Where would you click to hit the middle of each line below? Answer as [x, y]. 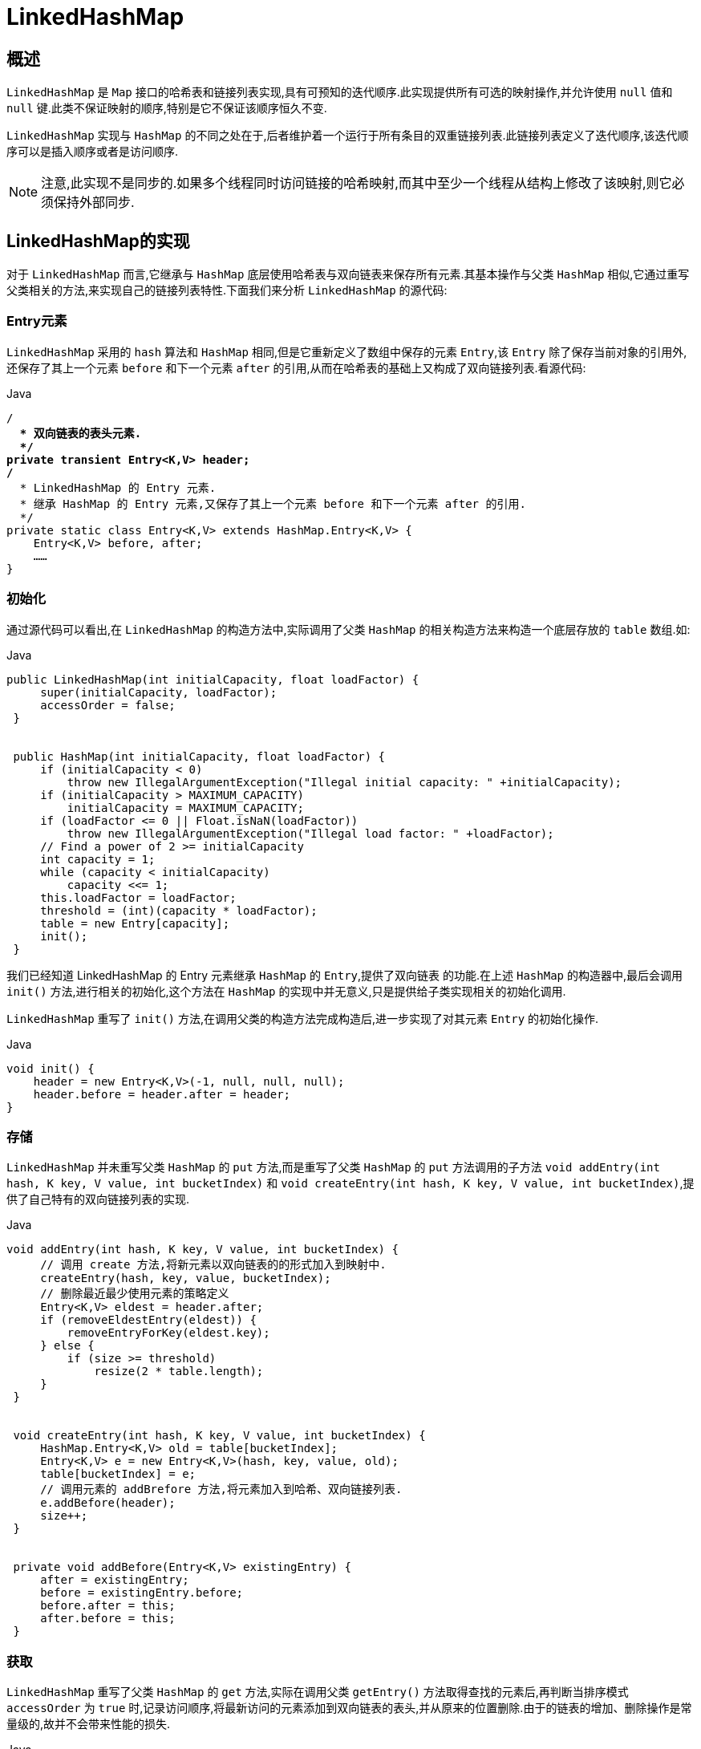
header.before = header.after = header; [162, 1094]
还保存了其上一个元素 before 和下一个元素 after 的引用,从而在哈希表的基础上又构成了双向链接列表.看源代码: [296, 367]
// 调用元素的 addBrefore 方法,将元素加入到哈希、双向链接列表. [221, 1489]
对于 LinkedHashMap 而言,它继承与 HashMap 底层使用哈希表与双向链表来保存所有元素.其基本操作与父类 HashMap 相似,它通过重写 [348, 274]
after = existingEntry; [115, 1580]
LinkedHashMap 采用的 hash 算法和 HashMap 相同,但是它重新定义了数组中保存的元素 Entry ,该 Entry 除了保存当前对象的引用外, [347, 351]
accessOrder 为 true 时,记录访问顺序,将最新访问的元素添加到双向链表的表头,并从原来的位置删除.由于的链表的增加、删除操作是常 [349, 1708]
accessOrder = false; [108, 705]
